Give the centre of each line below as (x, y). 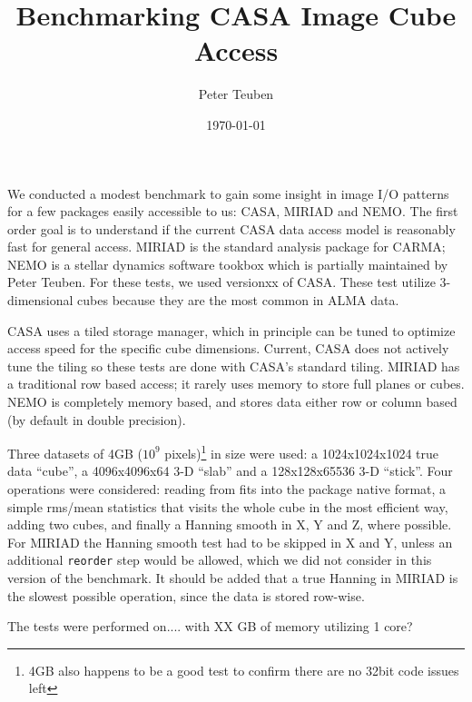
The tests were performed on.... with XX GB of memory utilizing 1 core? (210, 626)
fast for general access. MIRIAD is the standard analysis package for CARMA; (226, 247)
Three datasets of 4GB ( (75, 453)
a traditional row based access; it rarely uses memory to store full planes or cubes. (236, 384)
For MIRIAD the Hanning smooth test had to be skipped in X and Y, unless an (230, 542)
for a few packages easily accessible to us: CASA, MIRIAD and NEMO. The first (233, 211)
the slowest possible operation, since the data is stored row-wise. (186, 595)
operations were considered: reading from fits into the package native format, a (227, 489)
